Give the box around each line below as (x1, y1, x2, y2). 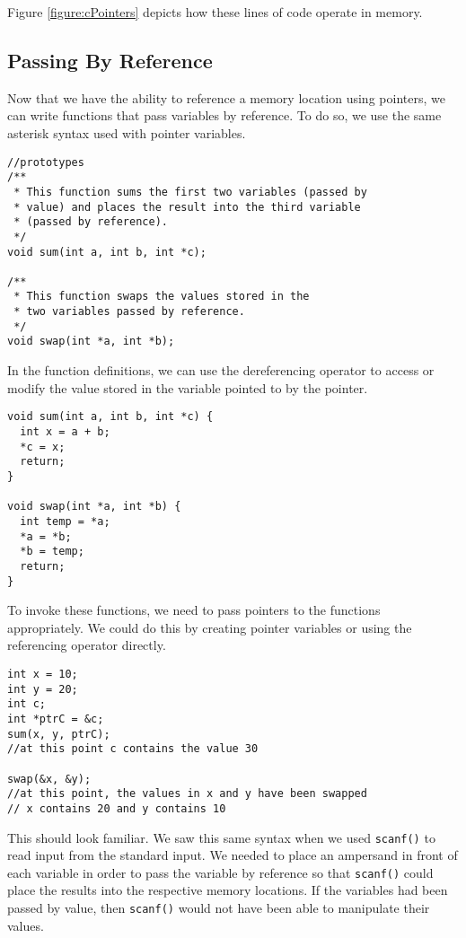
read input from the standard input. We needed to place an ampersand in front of (7, 846, 458, 864)
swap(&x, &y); (7, 772, 92, 785)
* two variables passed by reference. (13, 305, 245, 319)
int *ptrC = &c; (7, 712, 104, 725)
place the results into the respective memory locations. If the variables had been (7, 881, 448, 899)
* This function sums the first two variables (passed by (13, 185, 367, 198)
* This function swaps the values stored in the (13, 290, 310, 303)
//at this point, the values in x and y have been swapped (7, 787, 367, 801)
